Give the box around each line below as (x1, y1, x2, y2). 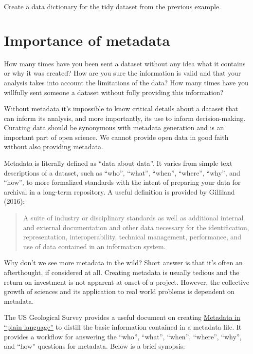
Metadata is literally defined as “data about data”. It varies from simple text (4, 158, 233, 168)
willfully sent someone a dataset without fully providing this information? (4, 87, 224, 97)
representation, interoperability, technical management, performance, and (23, 232, 242, 242)
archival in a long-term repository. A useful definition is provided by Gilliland (4, 186, 235, 197)
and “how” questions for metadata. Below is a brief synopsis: (4, 341, 185, 351)
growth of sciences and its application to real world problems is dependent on (4, 286, 235, 296)
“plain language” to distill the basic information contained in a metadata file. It (4, 321, 242, 332)
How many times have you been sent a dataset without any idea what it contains (4, 58, 246, 68)
